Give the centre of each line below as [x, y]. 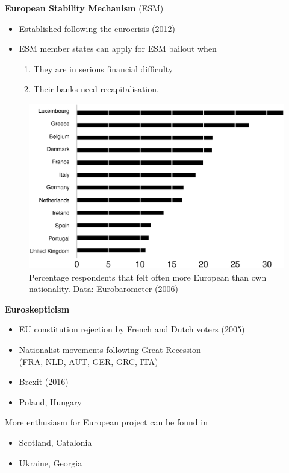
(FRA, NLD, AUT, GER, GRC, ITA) [89, 361]
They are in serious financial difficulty [103, 68]
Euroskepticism [37, 309]
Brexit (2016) [44, 382]
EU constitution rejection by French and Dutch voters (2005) [132, 329]
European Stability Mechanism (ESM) [84, 8]
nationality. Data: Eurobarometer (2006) [104, 289]
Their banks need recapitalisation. [96, 89]
